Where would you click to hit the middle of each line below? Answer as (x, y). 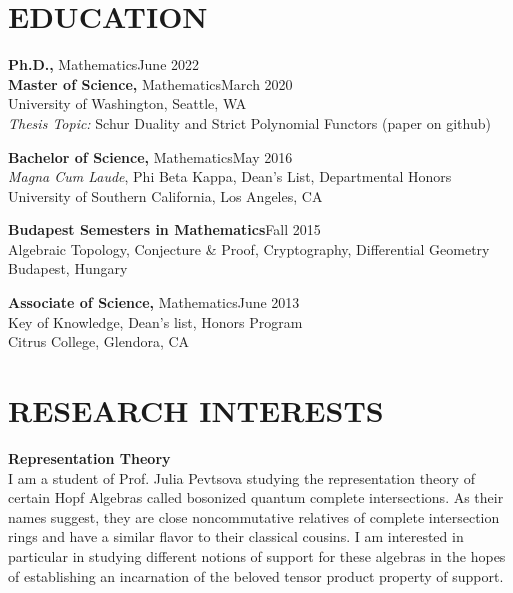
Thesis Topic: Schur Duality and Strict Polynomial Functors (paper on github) (249, 122)
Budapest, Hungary (68, 268)
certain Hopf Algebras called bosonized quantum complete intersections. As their (256, 497)
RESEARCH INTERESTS (196, 410)
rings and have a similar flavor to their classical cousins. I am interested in (236, 536)
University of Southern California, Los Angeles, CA (165, 195)
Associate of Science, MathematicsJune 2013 (154, 302)
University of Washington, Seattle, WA (127, 103)
